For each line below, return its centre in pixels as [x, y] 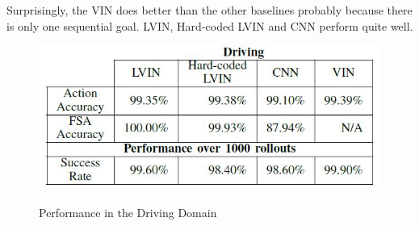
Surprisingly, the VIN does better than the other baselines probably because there [209, 10]
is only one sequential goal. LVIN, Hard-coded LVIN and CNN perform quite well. [210, 25]
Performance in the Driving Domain [128, 213]
